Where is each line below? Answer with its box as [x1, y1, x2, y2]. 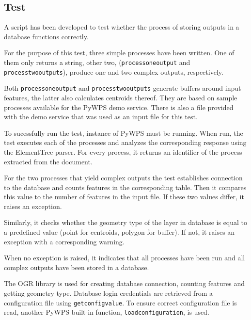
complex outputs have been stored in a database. [4, 262, 149, 272]
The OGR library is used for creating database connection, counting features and [4, 278, 245, 288]
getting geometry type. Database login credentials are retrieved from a [4, 288, 213, 298]
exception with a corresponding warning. [4, 236, 125, 246]
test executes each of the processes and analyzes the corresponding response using [4, 137, 247, 147]
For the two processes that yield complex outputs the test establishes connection [4, 173, 243, 183]
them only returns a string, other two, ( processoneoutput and [4, 57, 190, 67]
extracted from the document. [4, 156, 93, 166]
